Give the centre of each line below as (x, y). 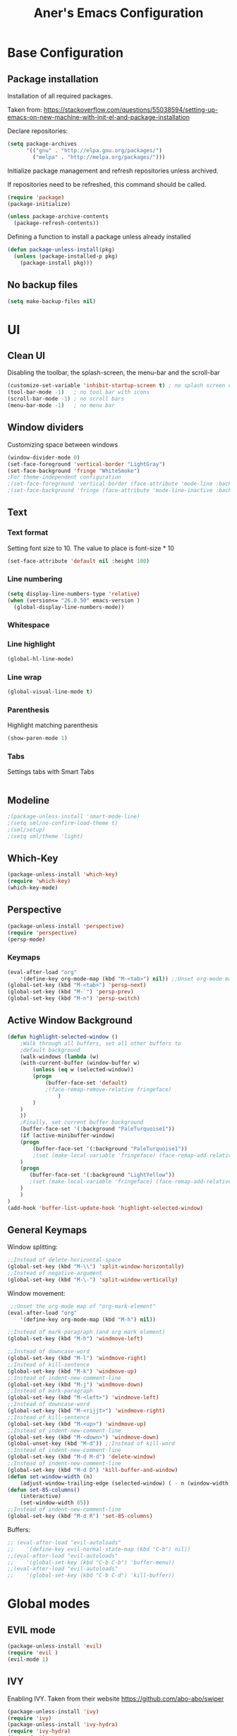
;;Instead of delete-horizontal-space (64, 1260)
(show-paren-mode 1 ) (38, 738)
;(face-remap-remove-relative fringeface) (108, 1089)
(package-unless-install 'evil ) (55, 1646)
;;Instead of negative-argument (55, 1273)
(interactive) (41, 1496)
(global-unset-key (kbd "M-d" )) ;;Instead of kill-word (91, 1444)
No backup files (43, 285)
